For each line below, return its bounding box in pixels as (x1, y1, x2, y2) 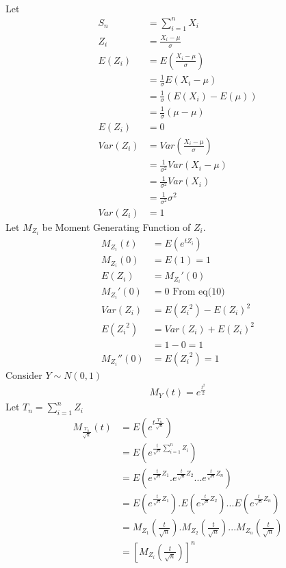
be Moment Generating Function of (42, 220, 191, 234)
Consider (5, 367, 42, 382)
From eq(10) (172, 287, 225, 297)
